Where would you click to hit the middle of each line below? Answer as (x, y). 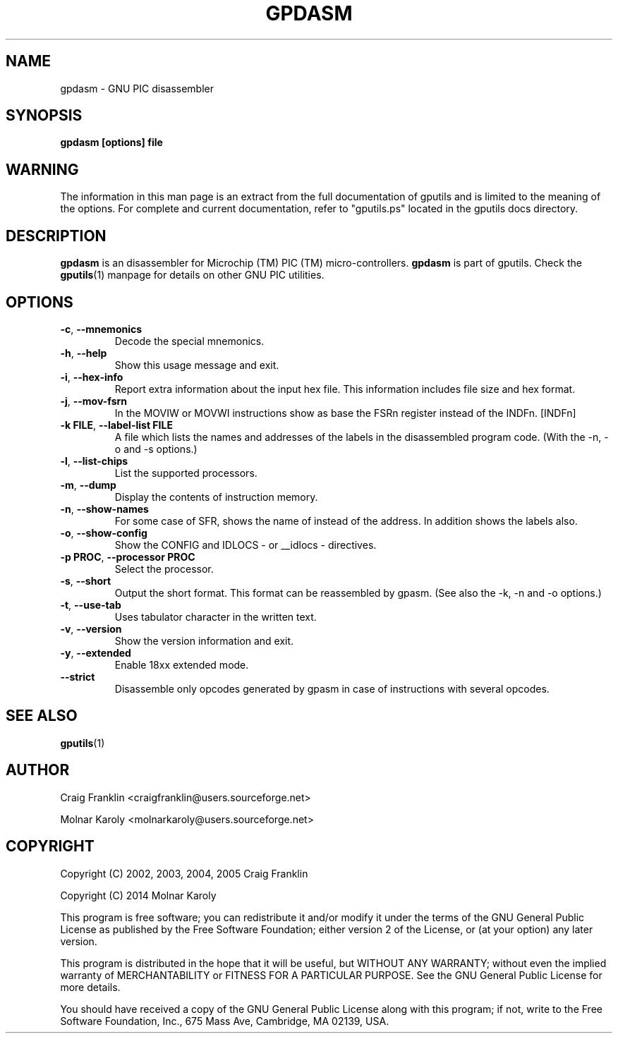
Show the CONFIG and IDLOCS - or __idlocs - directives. (246, 545)
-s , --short (86, 581)
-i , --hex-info (92, 377)
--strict (78, 676)
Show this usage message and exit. (197, 365)
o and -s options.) (156, 449)
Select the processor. (164, 569)
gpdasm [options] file (111, 142)
